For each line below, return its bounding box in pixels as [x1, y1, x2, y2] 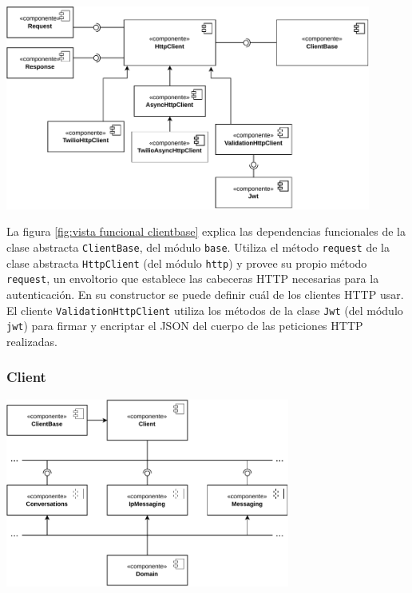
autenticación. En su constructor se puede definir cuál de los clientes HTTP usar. [6, 285, 404, 302]
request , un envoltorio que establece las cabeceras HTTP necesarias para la [6, 270, 379, 287]
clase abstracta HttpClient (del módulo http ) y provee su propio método [6, 254, 367, 271]
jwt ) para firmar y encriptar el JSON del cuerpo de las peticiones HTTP [6, 317, 363, 334]
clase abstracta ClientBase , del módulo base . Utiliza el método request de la [6, 239, 390, 255]
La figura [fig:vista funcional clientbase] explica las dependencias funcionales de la [6, 223, 406, 240]
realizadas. [6, 332, 57, 349]
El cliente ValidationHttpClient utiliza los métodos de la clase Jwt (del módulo [6, 301, 403, 318]
